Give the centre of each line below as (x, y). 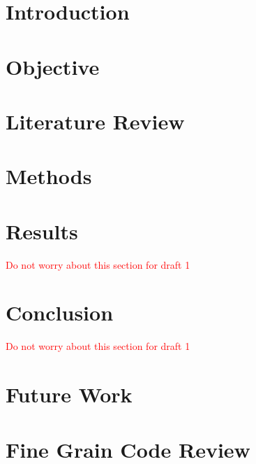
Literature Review (95, 121)
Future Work (69, 394)
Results (42, 231)
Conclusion (60, 312)
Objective (53, 66)
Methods (49, 176)
